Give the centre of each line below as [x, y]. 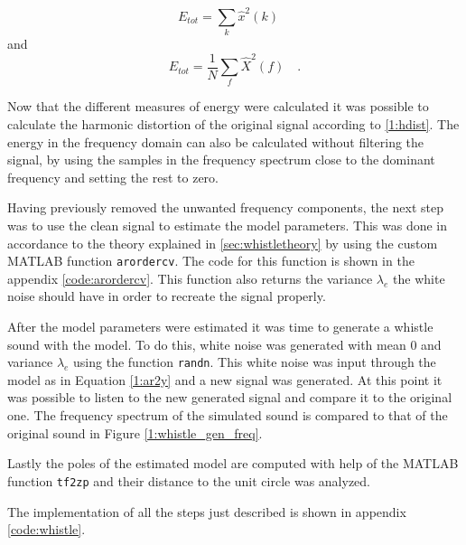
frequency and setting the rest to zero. [113, 177]
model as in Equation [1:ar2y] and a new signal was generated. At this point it [225, 379]
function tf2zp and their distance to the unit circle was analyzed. [189, 480]
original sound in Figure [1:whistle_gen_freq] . [135, 432]
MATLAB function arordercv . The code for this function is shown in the [211, 261]
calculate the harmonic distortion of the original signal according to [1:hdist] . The [233, 124]
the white [419, 278]
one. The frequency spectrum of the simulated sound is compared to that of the [228, 415]
